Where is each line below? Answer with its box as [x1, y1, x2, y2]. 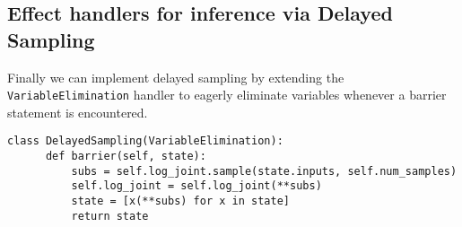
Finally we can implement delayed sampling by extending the [7, 67, 344, 86]
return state [71, 209, 149, 223]
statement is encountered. [7, 102, 148, 121]
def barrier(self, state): [45, 150, 206, 163]
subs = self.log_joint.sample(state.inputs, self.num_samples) [71, 164, 458, 178]
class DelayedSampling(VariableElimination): [7, 135, 283, 148]
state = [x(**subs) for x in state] [71, 195, 290, 208]
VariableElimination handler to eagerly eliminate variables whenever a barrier [7, 85, 447, 104]
